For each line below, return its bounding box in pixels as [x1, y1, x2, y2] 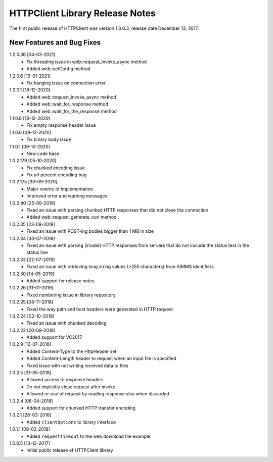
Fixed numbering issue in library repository [26, 292, 116, 298]
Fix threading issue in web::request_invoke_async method [26, 59, 147, 65]
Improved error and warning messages [26, 193, 108, 199]
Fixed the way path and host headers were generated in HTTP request [26, 306, 173, 312]
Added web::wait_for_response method [26, 101, 109, 107]
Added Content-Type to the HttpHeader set [26, 348, 117, 354]
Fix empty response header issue [26, 122, 96, 128]
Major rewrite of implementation [26, 186, 94, 192]
